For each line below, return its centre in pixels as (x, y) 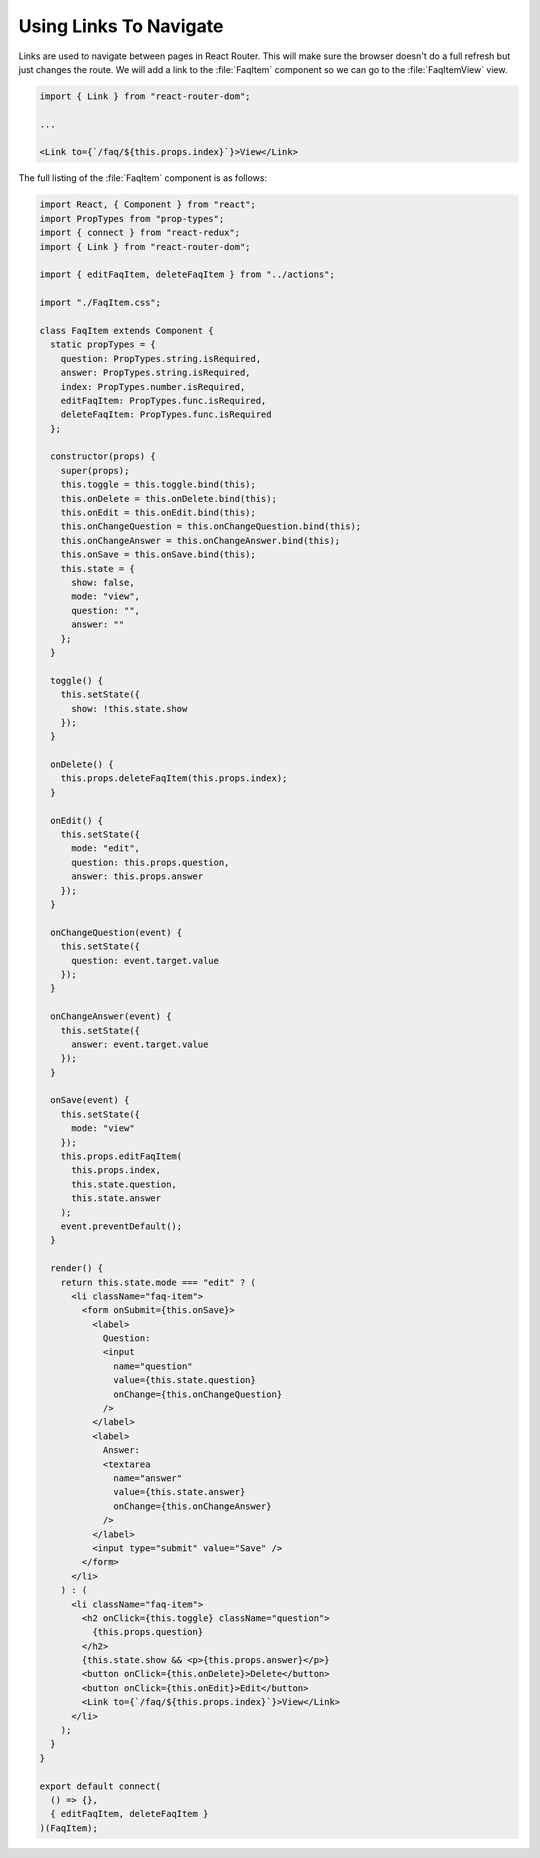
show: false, (103, 582)
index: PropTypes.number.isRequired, (153, 386)
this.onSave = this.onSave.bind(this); (158, 554)
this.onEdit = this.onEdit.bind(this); (158, 513)
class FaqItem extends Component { (126, 330)
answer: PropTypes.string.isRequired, (155, 373)
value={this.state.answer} (179, 1492)
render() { (77, 1268)
